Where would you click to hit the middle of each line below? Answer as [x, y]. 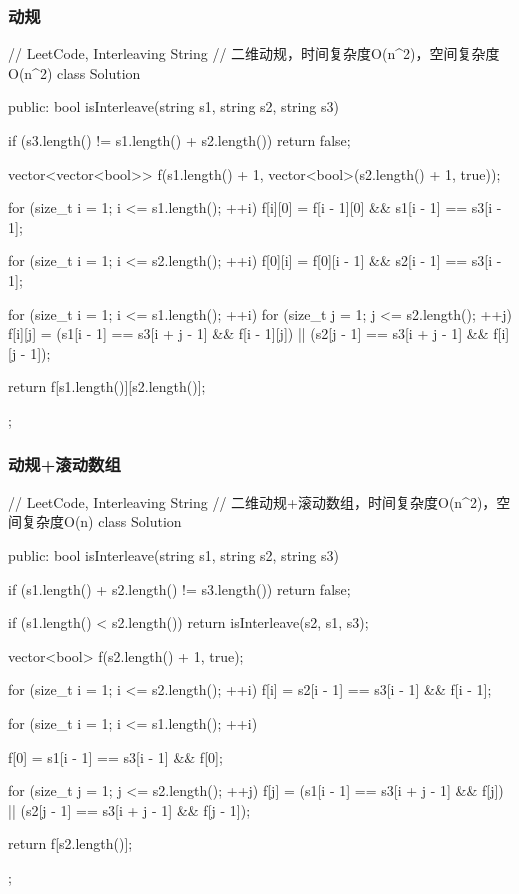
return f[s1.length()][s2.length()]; [107, 386]
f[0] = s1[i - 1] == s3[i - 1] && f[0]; [115, 756]
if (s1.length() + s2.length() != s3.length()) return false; [179, 588]
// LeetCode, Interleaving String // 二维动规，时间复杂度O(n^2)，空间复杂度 [254, 53]
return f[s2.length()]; [70, 843]
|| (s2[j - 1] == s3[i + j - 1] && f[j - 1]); [129, 809]
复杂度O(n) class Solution [101, 521]
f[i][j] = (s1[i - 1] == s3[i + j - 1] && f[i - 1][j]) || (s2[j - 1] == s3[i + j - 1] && [248, 333]
